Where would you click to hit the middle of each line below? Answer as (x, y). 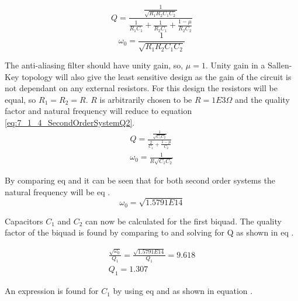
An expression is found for (52, 291)
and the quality (262, 99)
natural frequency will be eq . (58, 191)
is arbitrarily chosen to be (146, 99)
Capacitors (24, 221)
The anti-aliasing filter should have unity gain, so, (94, 65)
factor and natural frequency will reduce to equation (98, 111)
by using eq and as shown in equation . (183, 291)
